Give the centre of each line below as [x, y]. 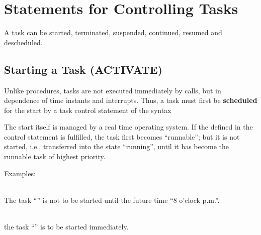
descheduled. [23, 42]
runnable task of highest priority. [55, 156]
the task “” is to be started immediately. [66, 227]
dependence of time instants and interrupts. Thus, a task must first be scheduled [131, 100]
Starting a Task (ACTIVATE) [83, 69]
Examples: [20, 173]
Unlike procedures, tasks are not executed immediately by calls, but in [113, 90]
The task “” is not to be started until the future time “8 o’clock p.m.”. [112, 200]
